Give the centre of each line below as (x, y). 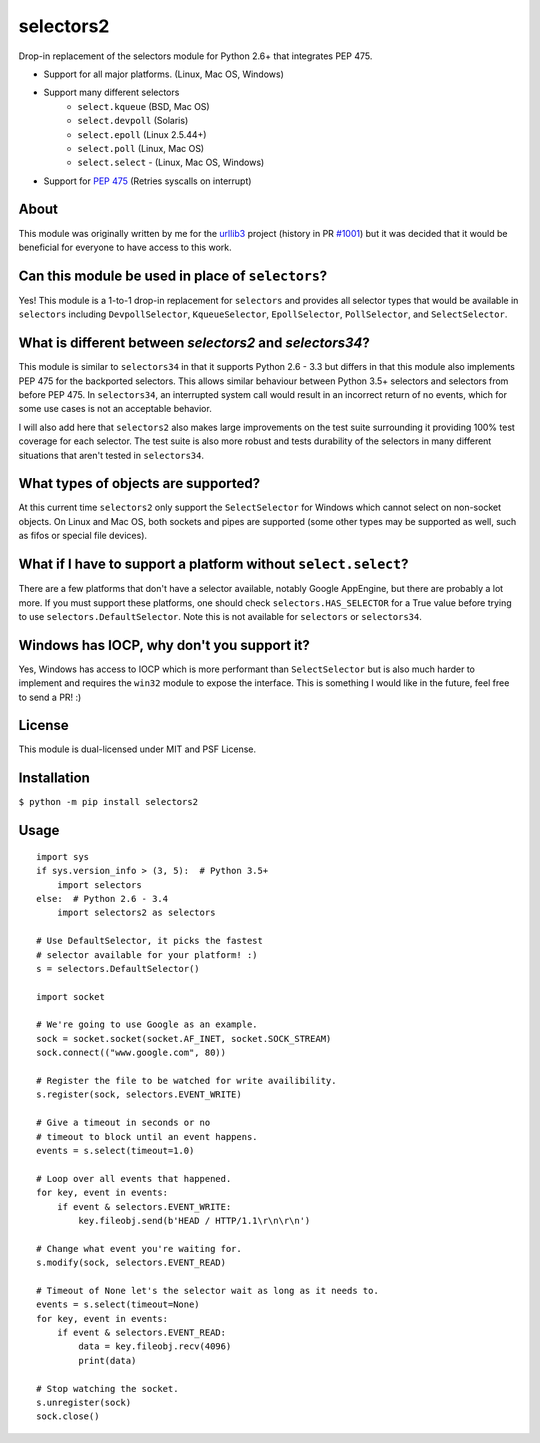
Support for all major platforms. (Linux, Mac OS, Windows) (164, 74)
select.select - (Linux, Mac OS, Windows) (171, 162)
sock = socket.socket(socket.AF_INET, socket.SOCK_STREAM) (184, 1038)
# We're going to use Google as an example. (147, 1024)
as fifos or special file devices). (83, 536)
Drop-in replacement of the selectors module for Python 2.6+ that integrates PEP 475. (195, 56)
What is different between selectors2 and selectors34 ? (194, 343)
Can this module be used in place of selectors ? (173, 275)
